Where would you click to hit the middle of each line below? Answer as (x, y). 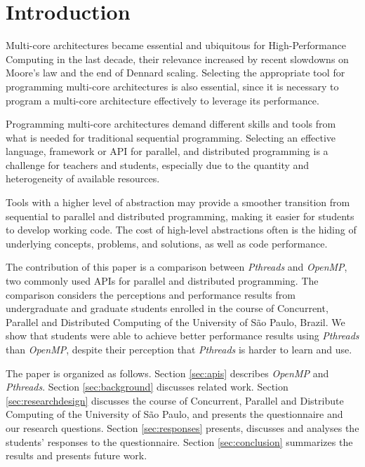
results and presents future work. (77, 455)
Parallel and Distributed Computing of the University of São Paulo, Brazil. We (175, 322)
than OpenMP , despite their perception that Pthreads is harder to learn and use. (179, 349)
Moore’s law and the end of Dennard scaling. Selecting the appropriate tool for (175, 73)
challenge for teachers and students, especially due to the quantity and (158, 164)
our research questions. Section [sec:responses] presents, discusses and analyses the (182, 427)
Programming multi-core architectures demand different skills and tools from (171, 124)
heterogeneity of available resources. (83, 178)
